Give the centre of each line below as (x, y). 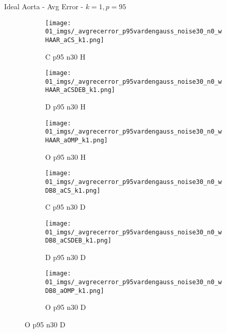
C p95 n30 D (65, 207)
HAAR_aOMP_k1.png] (77, 141)
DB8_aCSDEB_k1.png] (78, 241)
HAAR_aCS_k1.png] (75, 40)
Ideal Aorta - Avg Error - (44, 6)
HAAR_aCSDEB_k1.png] (80, 90)
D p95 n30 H (65, 107)
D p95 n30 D (65, 257)
